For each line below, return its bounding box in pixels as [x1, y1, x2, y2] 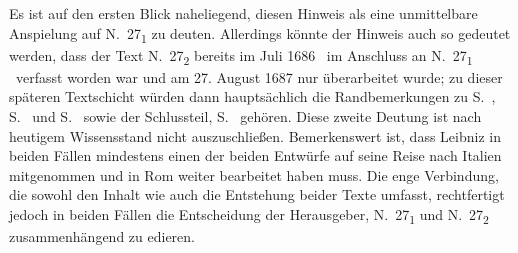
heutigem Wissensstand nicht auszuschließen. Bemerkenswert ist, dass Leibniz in [9, 125, 501, 146]
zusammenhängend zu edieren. [9, 226, 196, 247]
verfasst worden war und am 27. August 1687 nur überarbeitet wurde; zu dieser [15, 66, 503, 87]
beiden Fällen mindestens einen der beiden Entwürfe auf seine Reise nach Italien [9, 145, 502, 166]
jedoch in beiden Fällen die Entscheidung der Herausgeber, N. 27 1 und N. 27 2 [9, 204, 489, 227]
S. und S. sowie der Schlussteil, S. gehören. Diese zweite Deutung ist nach [9, 106, 482, 127]
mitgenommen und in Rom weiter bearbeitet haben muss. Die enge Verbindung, [9, 164, 499, 185]
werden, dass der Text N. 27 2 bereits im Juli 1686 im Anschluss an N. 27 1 [9, 44, 473, 68]
